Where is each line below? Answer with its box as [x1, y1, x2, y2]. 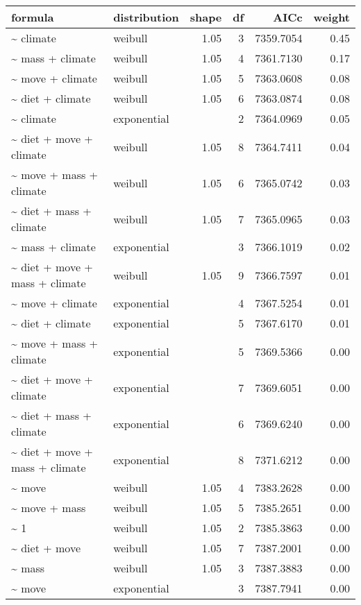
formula [11, 9, 54, 25]
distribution [113, 9, 179, 25]
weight [313, 9, 350, 25]
